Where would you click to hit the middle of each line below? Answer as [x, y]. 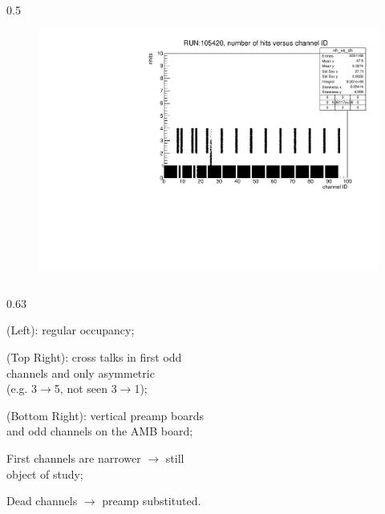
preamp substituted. [152, 501]
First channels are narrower [74, 458]
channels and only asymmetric [81, 372]
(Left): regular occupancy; [71, 330]
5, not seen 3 [85, 389]
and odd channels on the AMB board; [100, 431]
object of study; [45, 474]
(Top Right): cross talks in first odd [94, 357]
